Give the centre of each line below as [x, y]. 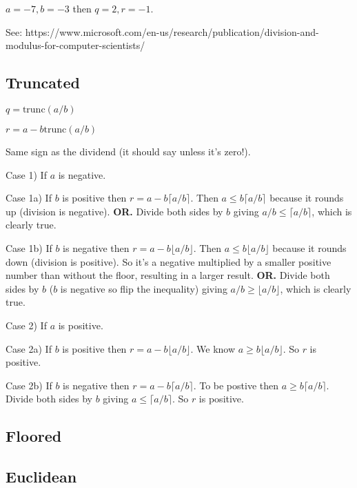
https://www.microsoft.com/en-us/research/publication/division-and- [172, 31]
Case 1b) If [29, 247]
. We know [213, 348]
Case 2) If [26, 325]
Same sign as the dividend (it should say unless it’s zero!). [128, 151]
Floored [34, 436]
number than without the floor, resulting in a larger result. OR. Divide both [168, 275]
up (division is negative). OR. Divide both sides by [114, 211]
